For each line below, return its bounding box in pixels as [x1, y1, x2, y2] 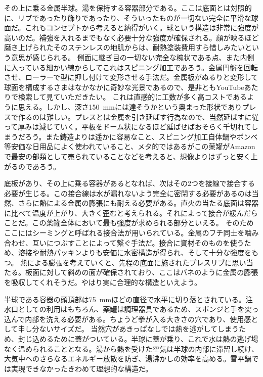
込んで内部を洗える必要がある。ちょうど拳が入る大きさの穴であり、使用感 [4, 313, 251, 324]
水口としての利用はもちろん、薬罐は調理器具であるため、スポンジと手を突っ [4, 304, 259, 314]
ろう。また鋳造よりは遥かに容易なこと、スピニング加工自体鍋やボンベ [25, 131, 258, 142]
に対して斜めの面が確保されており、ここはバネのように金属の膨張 [39, 267, 258, 277]
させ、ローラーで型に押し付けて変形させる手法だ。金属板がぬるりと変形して [4, 72, 258, 82]
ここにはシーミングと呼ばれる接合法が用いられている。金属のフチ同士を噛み [4, 227, 259, 238]
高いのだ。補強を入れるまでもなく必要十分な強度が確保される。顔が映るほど [4, 32, 259, 42]
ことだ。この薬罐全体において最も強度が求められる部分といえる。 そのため [4, 217, 254, 228]
